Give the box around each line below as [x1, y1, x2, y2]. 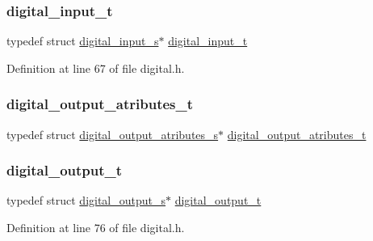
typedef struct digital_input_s [6, 32, 159, 49]
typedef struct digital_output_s [6, 192, 166, 209]
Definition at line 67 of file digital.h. [6, 59, 185, 76]
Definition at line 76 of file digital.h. [6, 219, 185, 236]
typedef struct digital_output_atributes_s [6, 125, 219, 142]
